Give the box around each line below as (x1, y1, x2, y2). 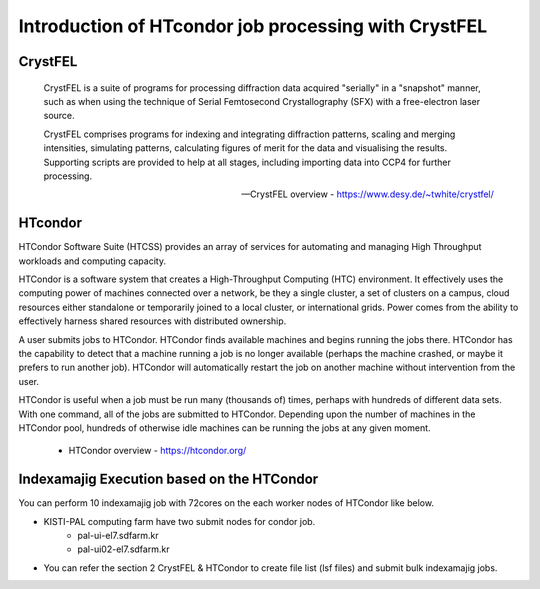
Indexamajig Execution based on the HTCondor (18, 471, 319, 488)
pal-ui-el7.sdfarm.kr (77, 529, 159, 541)
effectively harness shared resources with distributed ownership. (18, 315, 287, 327)
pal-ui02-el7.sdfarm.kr (77, 543, 170, 555)
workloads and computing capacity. (18, 255, 167, 267)
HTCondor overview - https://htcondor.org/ (68, 445, 247, 457)
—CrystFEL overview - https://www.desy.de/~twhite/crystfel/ (241, 188, 494, 200)
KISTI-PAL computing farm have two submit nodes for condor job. (43, 515, 316, 527)
